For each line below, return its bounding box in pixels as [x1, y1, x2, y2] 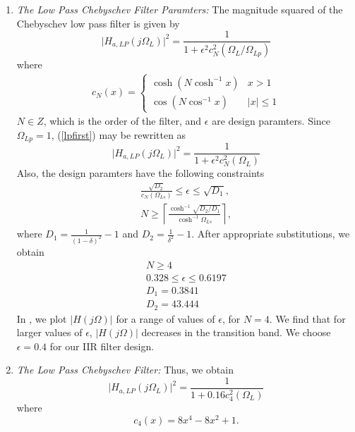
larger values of [16, 325, 83, 340]
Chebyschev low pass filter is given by [16, 16, 180, 30]
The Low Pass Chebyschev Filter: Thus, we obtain [16, 362, 234, 377]
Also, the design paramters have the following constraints [16, 166, 265, 180]
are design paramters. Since [212, 113, 331, 128]
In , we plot [16, 311, 67, 326]
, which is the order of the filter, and [43, 113, 202, 128]
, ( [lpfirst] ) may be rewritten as [51, 127, 186, 142]
